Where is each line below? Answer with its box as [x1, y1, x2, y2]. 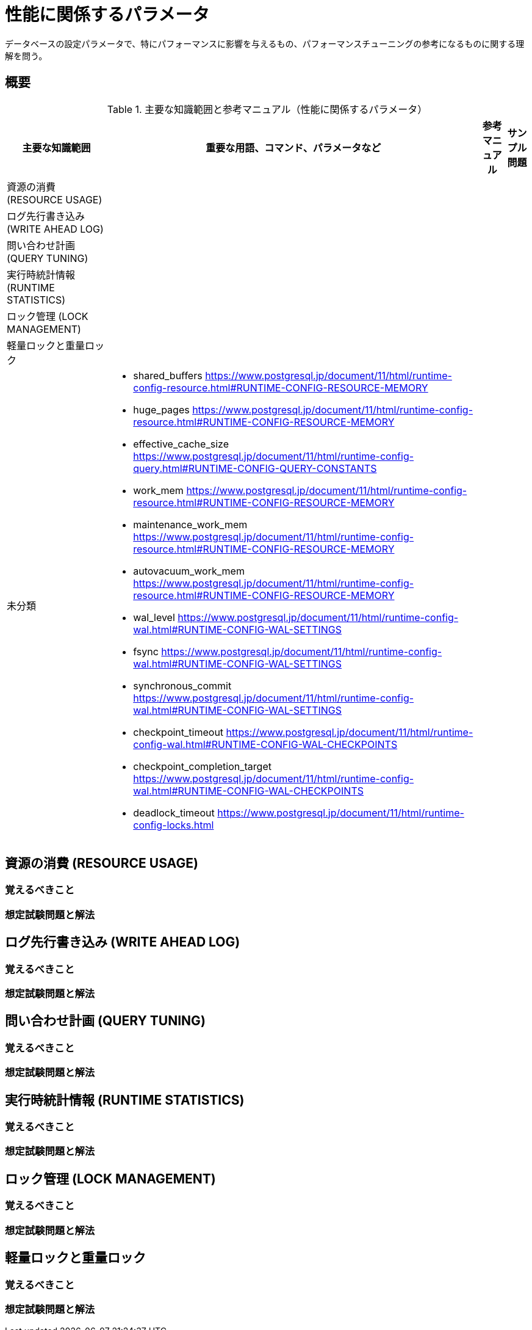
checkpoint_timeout [133, 725, 224, 738]
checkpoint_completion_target [133, 760, 271, 772]
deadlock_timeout [133, 806, 215, 819]
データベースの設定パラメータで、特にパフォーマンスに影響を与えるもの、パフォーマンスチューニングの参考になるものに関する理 [5, 38, 525, 49]
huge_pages [133, 403, 190, 416]
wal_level [133, 611, 175, 623]
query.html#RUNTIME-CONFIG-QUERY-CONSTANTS [133, 462, 377, 474]
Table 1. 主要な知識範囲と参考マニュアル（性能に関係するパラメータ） [107, 103, 428, 115]
